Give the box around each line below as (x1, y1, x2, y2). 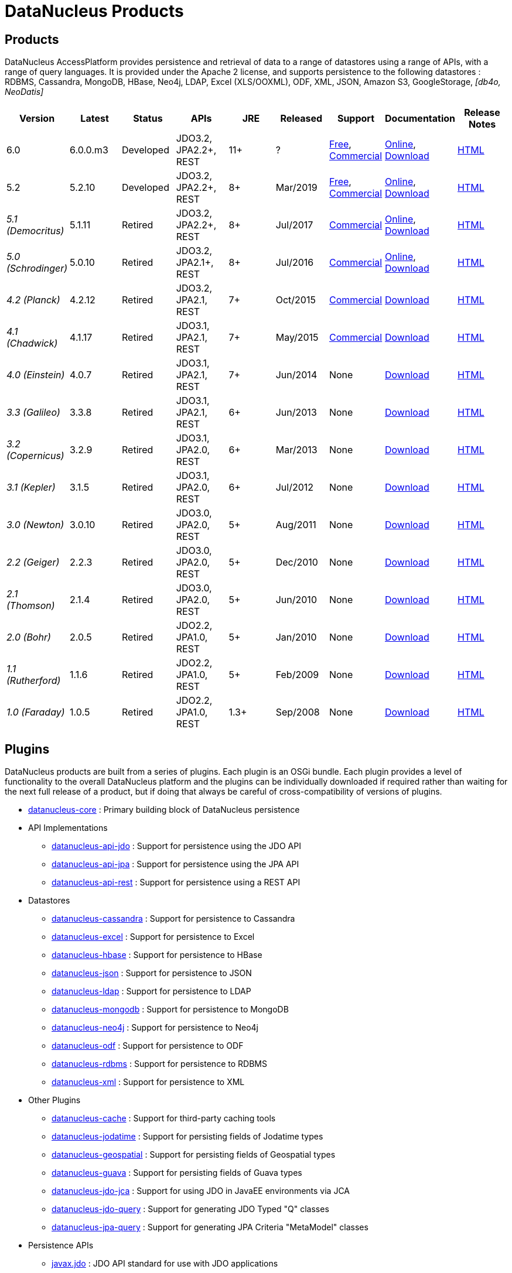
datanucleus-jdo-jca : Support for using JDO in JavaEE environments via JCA (52, 1186, 350, 1196)
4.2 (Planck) (6, 294, 60, 306)
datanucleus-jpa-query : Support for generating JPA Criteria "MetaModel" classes (52, 1222, 368, 1233)
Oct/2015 (275, 294, 316, 306)
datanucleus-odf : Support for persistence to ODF (52, 1041, 244, 1051)
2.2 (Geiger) (6, 556, 60, 569)
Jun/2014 (275, 369, 318, 381)
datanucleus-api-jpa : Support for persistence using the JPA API (52, 859, 299, 870)
